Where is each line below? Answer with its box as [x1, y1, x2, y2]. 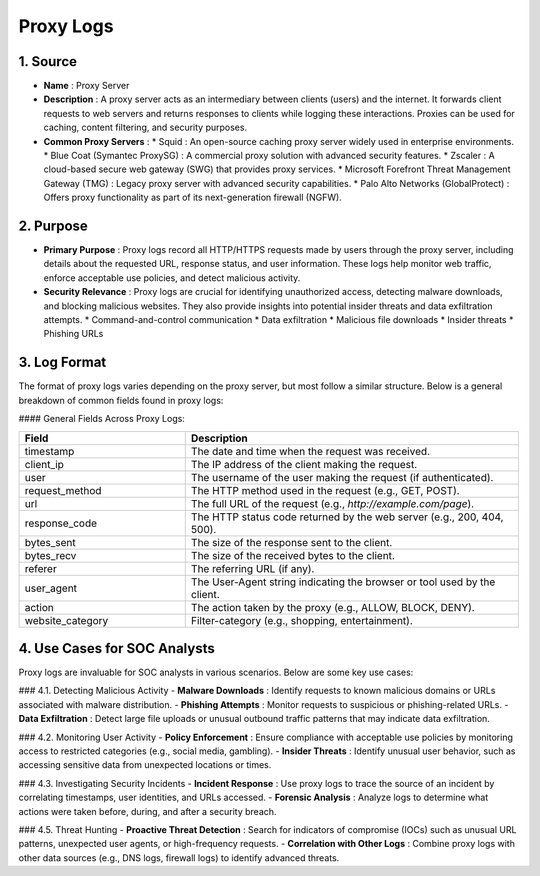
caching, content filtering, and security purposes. [43, 121, 248, 134]
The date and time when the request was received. [190, 444, 430, 458]
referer [24, 561, 57, 575]
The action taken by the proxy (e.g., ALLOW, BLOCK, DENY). [190, 600, 475, 614]
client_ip [24, 457, 65, 471]
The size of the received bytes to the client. [190, 548, 395, 562]
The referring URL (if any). [190, 561, 315, 575]
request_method [24, 483, 102, 497]
